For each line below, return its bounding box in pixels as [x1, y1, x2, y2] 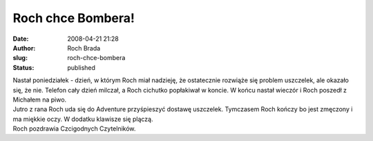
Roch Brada [67, 44, 101, 52]
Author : [12, 44, 36, 52]
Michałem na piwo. [12, 95, 67, 104]
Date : [12, 35, 29, 43]
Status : [12, 63, 35, 72]
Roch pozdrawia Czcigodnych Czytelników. [12, 124, 136, 133]
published [67, 63, 96, 72]
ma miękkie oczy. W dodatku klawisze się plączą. [12, 115, 153, 123]
